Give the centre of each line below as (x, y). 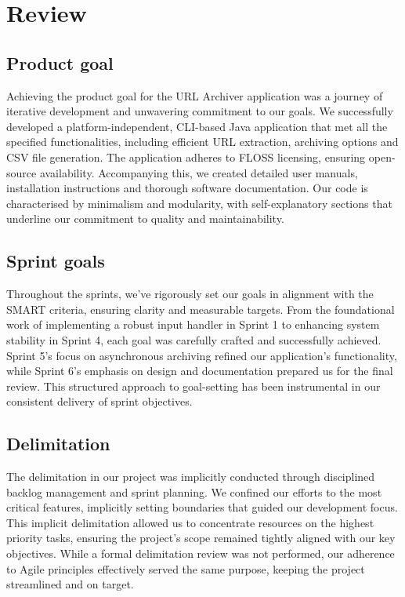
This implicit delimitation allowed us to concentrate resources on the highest (190, 522)
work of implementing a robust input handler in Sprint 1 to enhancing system (193, 324)
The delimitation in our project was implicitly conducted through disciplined (191, 477)
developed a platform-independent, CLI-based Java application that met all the (197, 126)
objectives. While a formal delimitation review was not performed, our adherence (201, 553)
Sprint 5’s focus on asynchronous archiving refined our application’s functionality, (202, 355)
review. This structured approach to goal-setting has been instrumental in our (193, 386)
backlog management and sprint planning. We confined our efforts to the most (194, 491)
